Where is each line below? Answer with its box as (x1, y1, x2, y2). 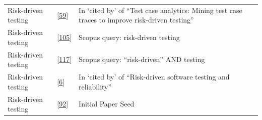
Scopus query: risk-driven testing (79, 31, 180, 42)
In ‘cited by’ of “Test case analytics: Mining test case (79, 4, 242, 15)
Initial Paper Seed (79, 98, 135, 109)
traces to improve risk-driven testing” (79, 14, 194, 25)
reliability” (79, 81, 112, 91)
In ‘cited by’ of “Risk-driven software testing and (79, 71, 230, 82)
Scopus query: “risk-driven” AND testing (79, 54, 205, 64)
